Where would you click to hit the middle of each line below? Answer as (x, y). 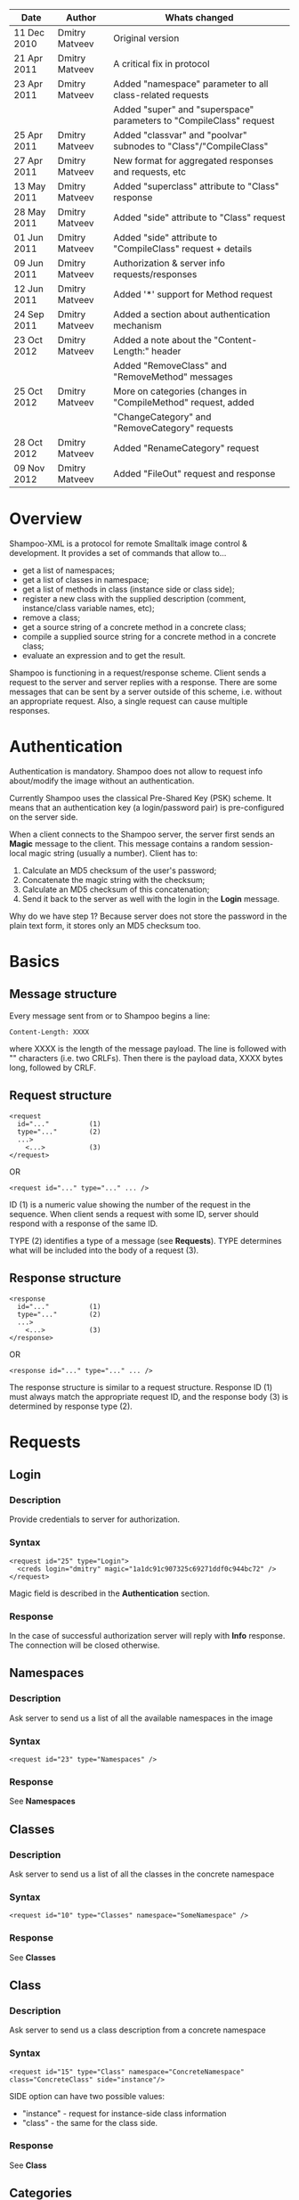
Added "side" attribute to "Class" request (199, 217)
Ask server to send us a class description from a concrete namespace (137, 2030)
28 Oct (28, 442)
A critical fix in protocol (162, 64)
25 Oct (28, 391)
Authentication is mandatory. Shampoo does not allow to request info (136, 771)
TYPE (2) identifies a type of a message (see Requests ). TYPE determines (145, 1240)
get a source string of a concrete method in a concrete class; (134, 626)
